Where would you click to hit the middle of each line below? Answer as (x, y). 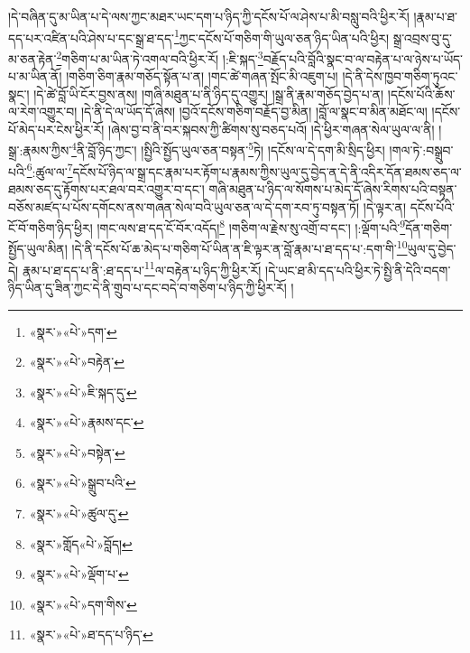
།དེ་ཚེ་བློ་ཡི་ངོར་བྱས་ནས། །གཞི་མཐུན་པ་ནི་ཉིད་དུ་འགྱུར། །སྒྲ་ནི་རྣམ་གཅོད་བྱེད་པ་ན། (209, 93)
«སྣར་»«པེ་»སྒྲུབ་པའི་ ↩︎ (83, 483)
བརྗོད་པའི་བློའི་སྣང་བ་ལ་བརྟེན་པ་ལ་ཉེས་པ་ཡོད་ (363, 58)
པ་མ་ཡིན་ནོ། (35, 76)
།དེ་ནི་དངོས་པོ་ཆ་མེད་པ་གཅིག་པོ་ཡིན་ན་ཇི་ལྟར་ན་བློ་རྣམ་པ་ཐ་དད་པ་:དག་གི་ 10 (240, 247)
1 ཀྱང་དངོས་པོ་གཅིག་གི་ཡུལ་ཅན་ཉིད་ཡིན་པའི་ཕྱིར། (281, 36)
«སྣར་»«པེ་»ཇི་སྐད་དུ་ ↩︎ (83, 392)
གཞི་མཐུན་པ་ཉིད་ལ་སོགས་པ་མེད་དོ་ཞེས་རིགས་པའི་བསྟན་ (333, 188)
